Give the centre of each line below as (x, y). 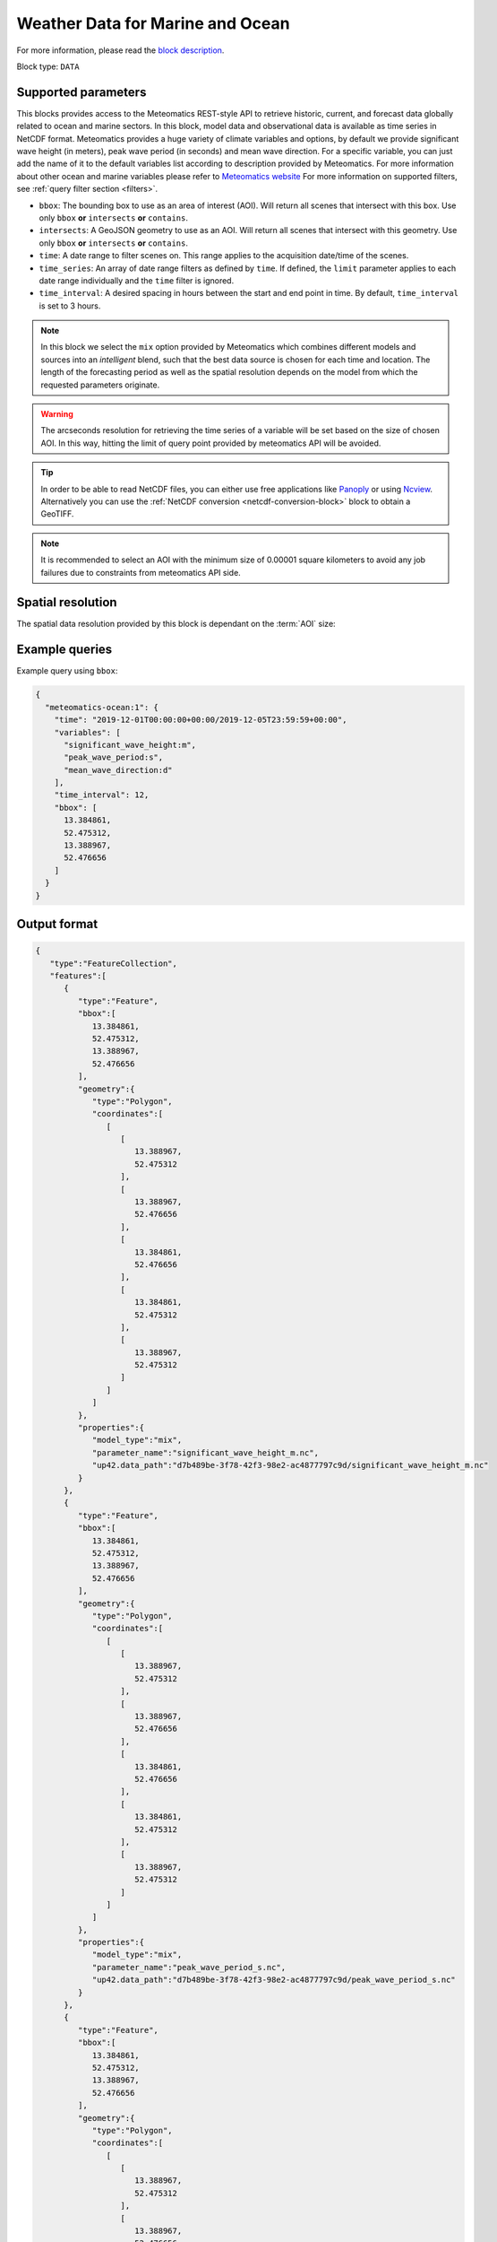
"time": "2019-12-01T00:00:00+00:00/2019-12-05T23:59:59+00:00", (201, 720)
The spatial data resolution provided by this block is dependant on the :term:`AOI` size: (176, 624)
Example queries (64, 650)
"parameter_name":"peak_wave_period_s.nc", (189, 1967)
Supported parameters (81, 92)
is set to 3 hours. (70, 306)
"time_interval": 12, (102, 795)
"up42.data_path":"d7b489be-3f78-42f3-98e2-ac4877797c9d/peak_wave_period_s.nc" (274, 1980)
